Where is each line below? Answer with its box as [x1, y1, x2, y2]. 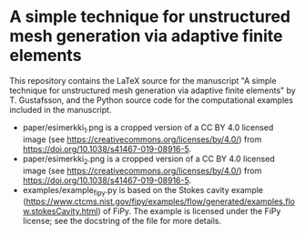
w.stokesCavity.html [22, 206, 98, 217]
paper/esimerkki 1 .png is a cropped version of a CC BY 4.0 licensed [22, 121, 274, 135]
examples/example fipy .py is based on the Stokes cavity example [22, 184, 264, 198]
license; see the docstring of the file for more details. [22, 216, 222, 227]
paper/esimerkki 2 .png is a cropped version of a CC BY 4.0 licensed [22, 153, 275, 166]
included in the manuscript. [9, 104, 112, 115]
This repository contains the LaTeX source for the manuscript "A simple [9, 75, 277, 86]
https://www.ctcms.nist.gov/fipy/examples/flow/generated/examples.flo [25, 196, 296, 207]
